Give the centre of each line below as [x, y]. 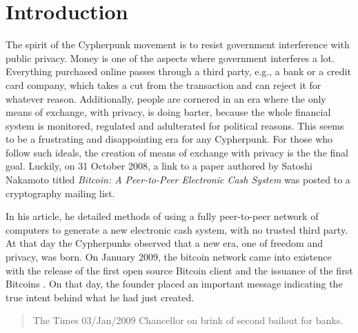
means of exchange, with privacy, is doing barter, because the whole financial [168, 112]
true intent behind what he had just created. [100, 297]
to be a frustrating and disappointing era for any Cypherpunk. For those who [169, 139]
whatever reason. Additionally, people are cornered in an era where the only [166, 98]
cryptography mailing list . [60, 193]
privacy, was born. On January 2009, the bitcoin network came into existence [169, 257]
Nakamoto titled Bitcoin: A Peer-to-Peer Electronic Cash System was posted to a [178, 180]
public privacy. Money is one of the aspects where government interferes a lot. [170, 58]
